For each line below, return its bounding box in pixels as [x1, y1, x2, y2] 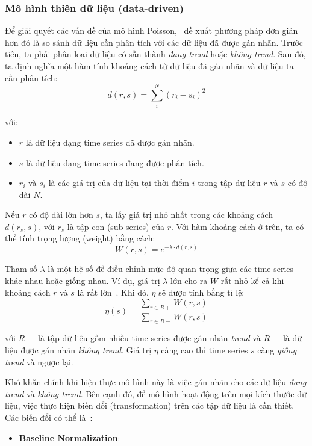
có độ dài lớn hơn [29, 208, 93, 221]
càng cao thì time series [161, 344, 248, 356]
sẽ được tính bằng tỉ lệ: [158, 286, 245, 299]
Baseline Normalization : [19, 431, 120, 444]
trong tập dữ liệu [198, 176, 261, 189]
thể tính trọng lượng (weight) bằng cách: [5, 232, 155, 244]
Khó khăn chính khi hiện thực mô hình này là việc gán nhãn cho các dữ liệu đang [5, 376, 307, 388]
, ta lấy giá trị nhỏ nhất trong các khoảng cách [99, 208, 273, 221]
